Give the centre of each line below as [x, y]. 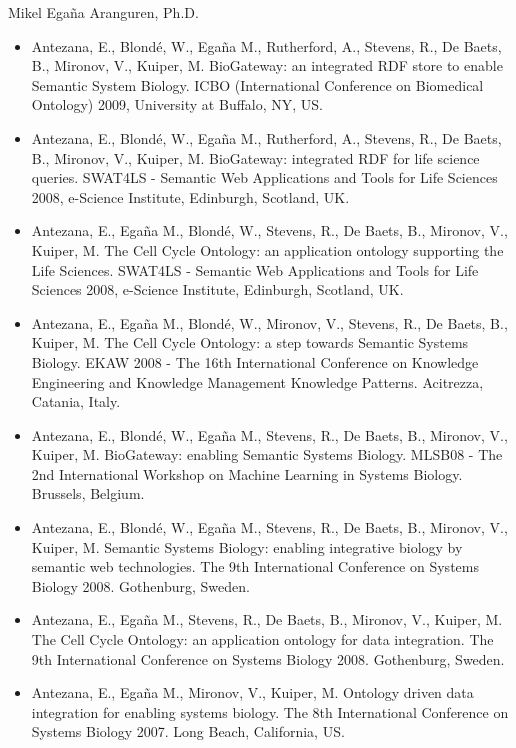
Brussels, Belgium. [88, 493]
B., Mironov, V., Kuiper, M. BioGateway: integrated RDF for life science [255, 157]
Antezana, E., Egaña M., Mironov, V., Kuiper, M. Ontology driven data [252, 692]
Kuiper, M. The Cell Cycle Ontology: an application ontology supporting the [267, 249]
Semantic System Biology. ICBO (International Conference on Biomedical [257, 84]
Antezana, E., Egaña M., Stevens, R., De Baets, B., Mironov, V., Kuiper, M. [267, 619]
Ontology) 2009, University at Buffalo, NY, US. [177, 104]
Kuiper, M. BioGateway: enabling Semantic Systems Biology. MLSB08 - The [267, 454]
